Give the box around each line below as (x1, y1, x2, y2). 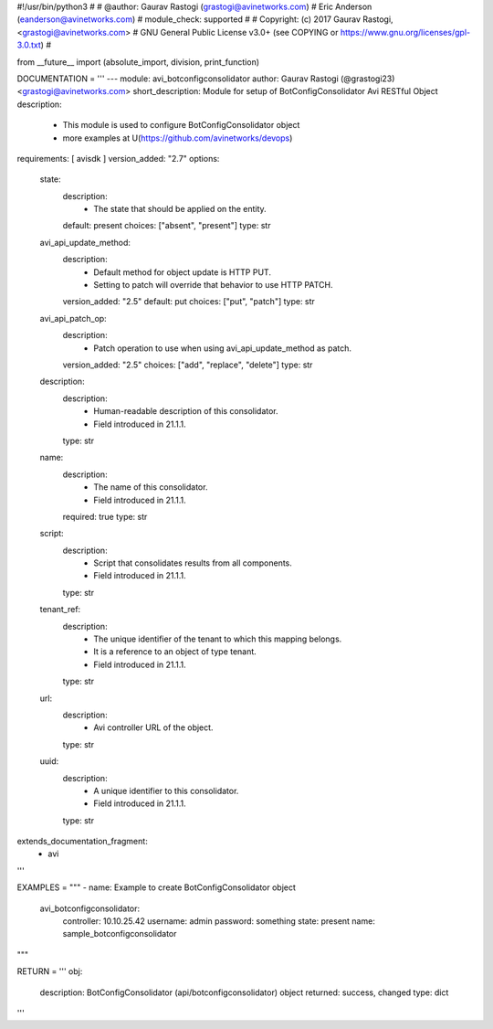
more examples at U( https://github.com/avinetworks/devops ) (62, 133, 293, 143)
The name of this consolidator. (93, 482, 208, 493)
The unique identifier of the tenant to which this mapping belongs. (93, 633, 342, 644)
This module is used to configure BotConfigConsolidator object (62, 120, 300, 131)
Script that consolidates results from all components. (93, 557, 292, 568)
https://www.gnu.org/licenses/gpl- (340, 27, 470, 37)
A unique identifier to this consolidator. (93, 785, 239, 796)
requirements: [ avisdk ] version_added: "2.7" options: (16, 153, 220, 164)
